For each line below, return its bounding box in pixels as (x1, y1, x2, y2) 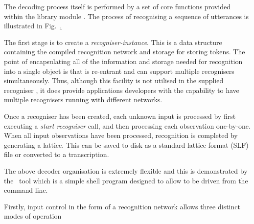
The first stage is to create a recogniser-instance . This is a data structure (4, 37, 222, 47)
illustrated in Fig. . (4, 21, 62, 31)
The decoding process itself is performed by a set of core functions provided (4, 1, 231, 11)
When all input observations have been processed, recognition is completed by (4, 130, 238, 140)
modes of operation (4, 211, 62, 221)
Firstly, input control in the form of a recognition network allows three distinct (4, 201, 240, 211)
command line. (4, 185, 48, 195)
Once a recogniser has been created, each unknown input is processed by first (4, 111, 236, 121)
